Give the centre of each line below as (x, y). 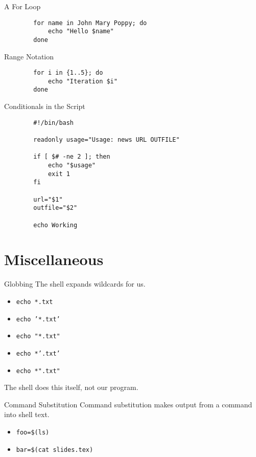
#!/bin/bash (54, 123)
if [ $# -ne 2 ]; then (72, 157)
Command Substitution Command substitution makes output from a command (128, 404)
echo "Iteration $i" (83, 81)
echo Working (55, 225)
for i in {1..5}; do (68, 73)
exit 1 (59, 174)
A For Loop (22, 6)
